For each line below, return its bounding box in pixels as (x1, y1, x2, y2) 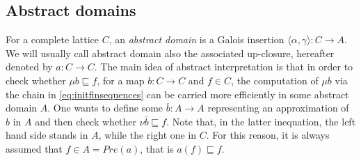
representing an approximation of (207, 100, 349, 115)
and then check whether (35, 114, 137, 128)
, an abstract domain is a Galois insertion (109, 32, 284, 47)
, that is (140, 141, 174, 155)
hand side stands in (6, 128, 88, 142)
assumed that (6, 141, 63, 155)
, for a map (97, 72, 145, 87)
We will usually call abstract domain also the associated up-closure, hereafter (6, 45, 335, 60)
